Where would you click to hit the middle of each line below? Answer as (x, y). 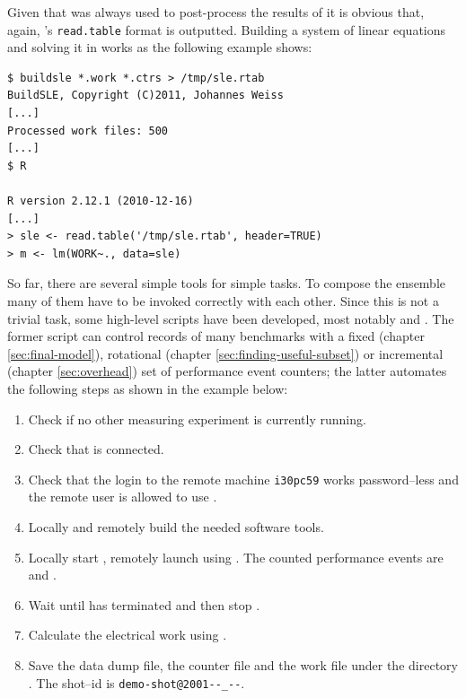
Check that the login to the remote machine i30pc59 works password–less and (243, 479)
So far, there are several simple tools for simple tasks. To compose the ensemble (227, 283)
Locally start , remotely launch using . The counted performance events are (236, 557)
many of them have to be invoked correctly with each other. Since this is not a (223, 300)
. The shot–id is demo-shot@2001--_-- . (136, 682)
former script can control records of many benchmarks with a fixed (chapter (216, 336)
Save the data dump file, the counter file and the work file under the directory (243, 664)
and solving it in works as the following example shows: (160, 47)
